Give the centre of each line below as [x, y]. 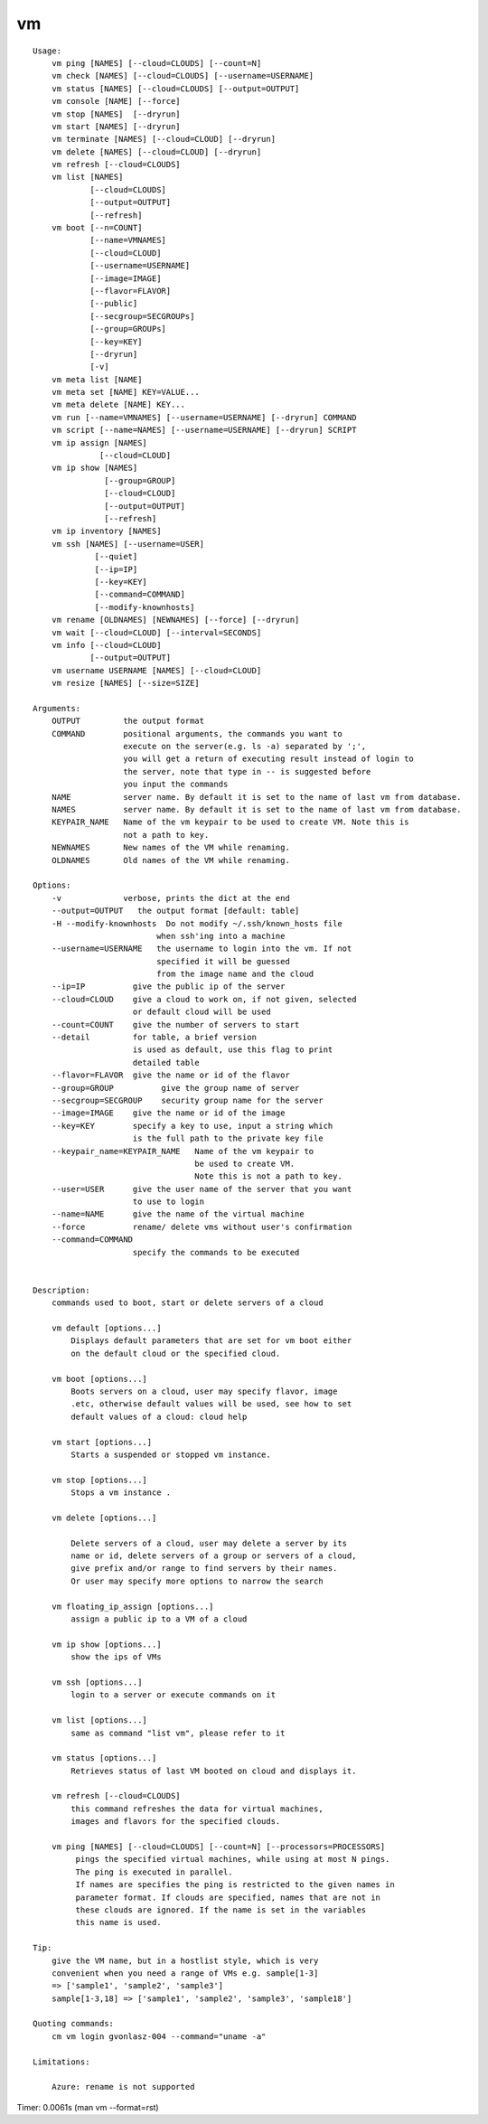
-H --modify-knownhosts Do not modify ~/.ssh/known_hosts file [197, 923]
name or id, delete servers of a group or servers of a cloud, [214, 1556]
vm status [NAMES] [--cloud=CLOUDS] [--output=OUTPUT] [175, 89]
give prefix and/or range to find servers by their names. [204, 1569]
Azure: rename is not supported [123, 2087]
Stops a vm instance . [121, 1493]
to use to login [169, 1202]
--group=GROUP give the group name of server [175, 1088]
